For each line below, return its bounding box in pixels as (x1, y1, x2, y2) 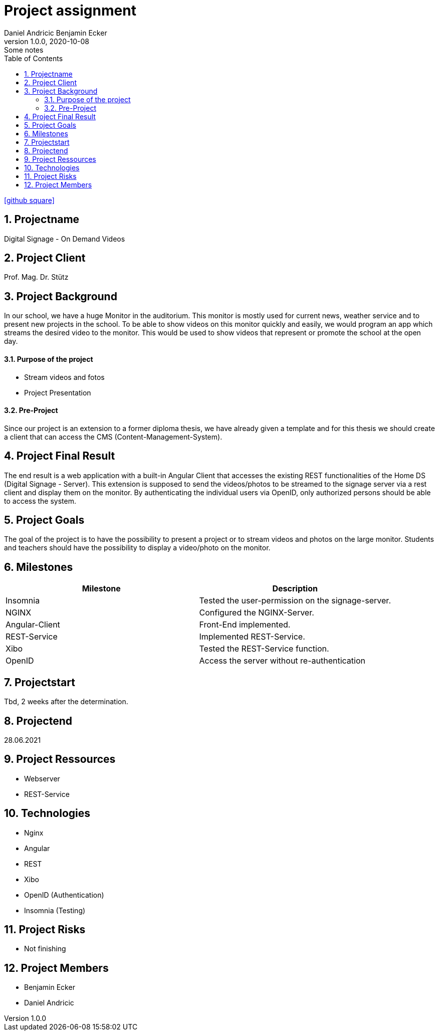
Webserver (24, 774, 60, 783)
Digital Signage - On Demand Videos (4, 234, 125, 243)
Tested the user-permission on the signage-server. (199, 595, 391, 606)
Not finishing (24, 944, 66, 953)
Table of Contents (4, 54, 63, 63)
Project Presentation (24, 388, 91, 397)
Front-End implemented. (199, 619, 291, 630)
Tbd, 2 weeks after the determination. (4, 697, 128, 706)
